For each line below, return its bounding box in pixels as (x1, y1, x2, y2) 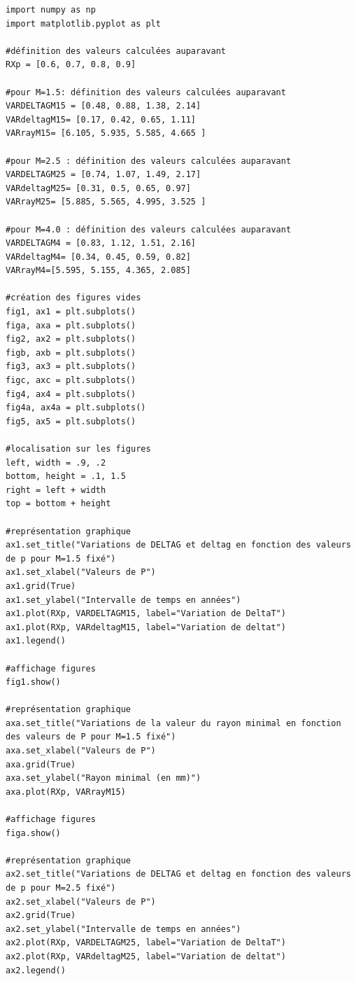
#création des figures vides (6, 293, 141, 303)
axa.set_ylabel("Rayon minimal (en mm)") (6, 773, 201, 784)
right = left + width (6, 485, 106, 495)
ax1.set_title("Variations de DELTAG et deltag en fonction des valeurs (6, 540, 351, 550)
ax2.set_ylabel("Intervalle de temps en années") (6, 924, 241, 934)
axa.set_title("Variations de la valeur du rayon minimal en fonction (6, 718, 341, 728)
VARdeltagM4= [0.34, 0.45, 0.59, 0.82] (6, 251, 191, 262)
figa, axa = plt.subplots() (6, 320, 136, 331)
